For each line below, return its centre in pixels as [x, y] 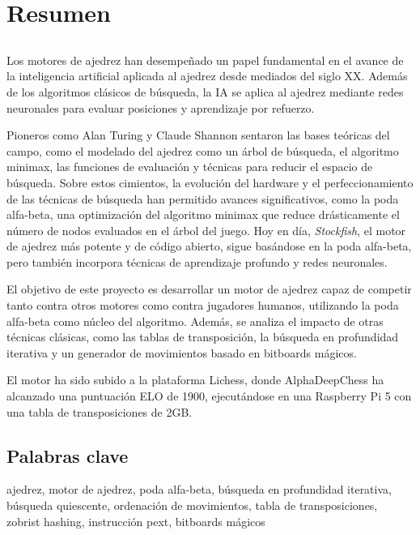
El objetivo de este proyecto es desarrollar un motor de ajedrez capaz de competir [209, 289]
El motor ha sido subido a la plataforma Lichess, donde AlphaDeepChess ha [195, 380]
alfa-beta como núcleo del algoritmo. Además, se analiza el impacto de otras [195, 321]
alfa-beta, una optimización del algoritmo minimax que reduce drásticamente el [203, 214]
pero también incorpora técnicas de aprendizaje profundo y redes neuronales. [197, 261]
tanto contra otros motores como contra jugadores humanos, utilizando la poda [203, 305]
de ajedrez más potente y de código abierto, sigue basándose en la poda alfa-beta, [209, 246]
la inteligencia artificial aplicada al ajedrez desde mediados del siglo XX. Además [207, 76]
